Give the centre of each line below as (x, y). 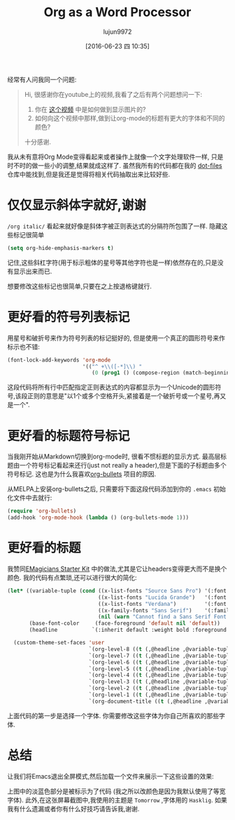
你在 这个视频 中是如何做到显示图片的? (90, 109)
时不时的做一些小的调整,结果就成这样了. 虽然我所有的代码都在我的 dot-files (115, 165)
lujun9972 (117, 32)
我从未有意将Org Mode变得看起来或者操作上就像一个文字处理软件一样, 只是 (115, 157)
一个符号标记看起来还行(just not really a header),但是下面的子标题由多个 (123, 465)
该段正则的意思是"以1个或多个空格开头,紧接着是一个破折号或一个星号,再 (117, 396)
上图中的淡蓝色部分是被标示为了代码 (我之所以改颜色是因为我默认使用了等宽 (116, 791)
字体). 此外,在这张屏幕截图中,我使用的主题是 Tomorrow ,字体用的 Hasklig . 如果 (117, 800)
